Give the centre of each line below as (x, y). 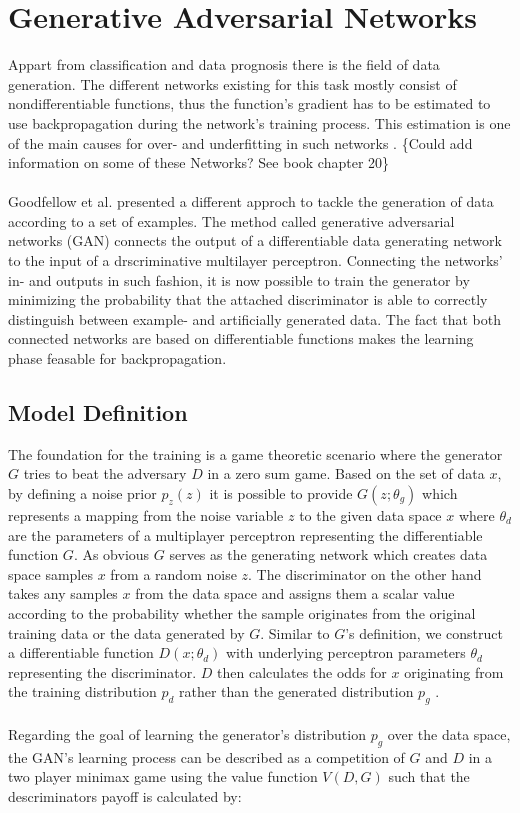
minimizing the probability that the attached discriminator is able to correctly (248, 299)
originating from (454, 671)
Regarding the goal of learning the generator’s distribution (187, 733)
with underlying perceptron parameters (346, 652)
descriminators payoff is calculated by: (125, 795)
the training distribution (82, 691)
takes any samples (63, 593)
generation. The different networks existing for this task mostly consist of (232, 83)
